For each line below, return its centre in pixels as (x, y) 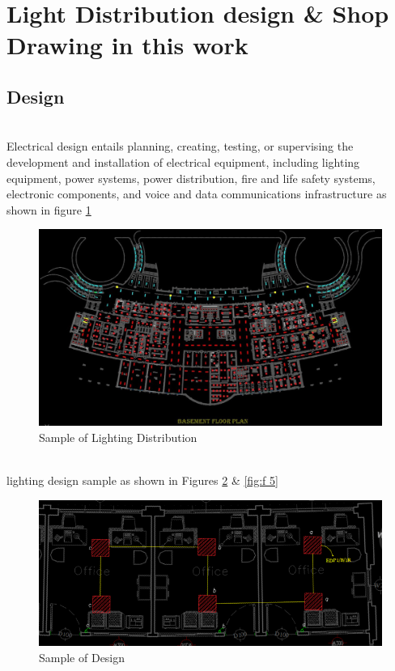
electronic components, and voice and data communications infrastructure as (197, 194)
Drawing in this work (127, 45)
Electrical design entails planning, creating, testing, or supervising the (180, 146)
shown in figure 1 (49, 209)
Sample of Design (82, 657)
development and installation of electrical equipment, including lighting (183, 161)
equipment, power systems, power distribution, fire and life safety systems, (191, 178)
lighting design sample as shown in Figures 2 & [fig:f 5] (142, 480)
